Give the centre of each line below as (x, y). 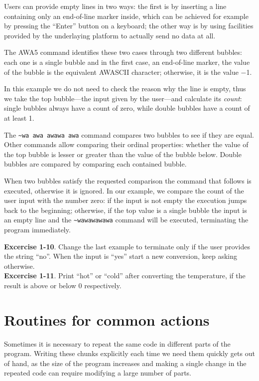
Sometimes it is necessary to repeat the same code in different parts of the (117, 343)
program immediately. (37, 229)
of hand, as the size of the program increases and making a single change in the (125, 363)
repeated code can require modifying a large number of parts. (98, 373)
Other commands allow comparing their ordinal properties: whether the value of (126, 144)
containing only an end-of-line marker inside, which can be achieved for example (126, 16)
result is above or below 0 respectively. (63, 285)
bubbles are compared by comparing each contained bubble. (95, 164)
